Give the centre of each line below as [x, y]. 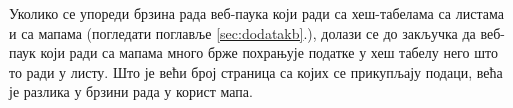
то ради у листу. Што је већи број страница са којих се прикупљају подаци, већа [256, 71]
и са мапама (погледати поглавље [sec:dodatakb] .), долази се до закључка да [242, 32]
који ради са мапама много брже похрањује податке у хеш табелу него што [269, 52]
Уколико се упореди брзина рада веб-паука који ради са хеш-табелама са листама [256, 13]
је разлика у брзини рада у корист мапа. [131, 91]
